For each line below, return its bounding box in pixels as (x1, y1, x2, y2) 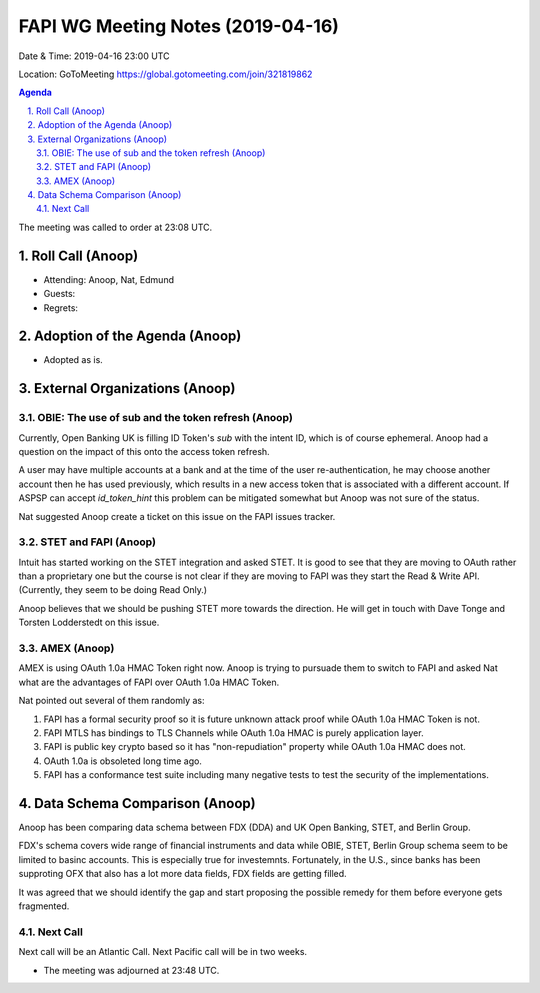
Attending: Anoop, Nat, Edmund (43, 273, 175, 285)
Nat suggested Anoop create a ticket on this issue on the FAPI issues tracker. (18, 510, 336, 522)
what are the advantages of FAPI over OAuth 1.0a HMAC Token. (18, 676, 280, 688)
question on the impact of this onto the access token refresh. (18, 445, 270, 457)
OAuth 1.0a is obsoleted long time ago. (43, 755, 202, 767)
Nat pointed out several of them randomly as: (18, 695, 205, 707)
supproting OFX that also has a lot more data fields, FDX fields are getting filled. (18, 868, 347, 880)
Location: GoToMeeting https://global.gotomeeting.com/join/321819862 (18, 68, 313, 80)
